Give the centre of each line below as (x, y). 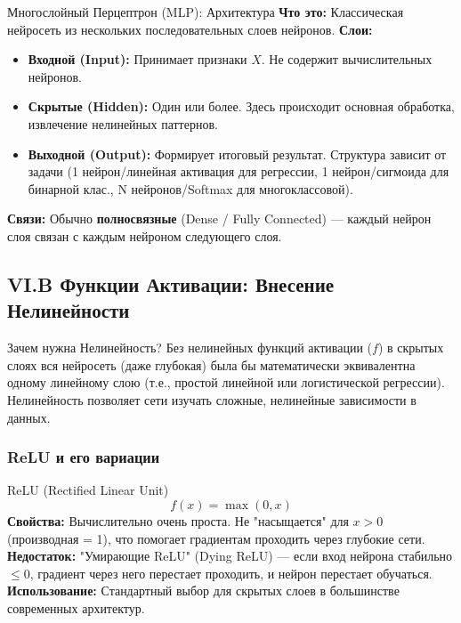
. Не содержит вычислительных (347, 59)
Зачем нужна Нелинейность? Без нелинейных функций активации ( (190, 348)
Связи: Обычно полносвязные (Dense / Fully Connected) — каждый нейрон (219, 218)
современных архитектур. (76, 607)
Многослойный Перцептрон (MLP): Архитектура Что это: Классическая (206, 12)
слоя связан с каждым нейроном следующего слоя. (145, 235)
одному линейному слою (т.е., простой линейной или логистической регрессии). (226, 382)
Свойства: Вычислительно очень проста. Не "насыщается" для (178, 520)
